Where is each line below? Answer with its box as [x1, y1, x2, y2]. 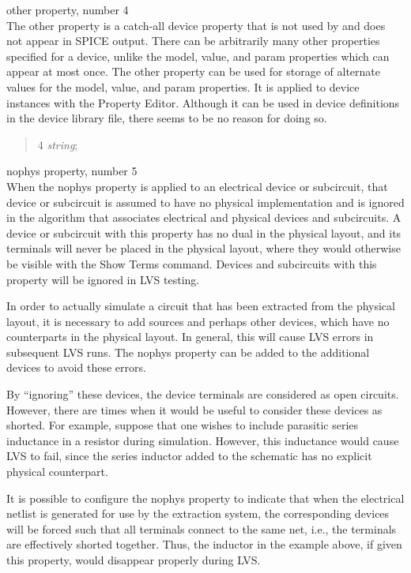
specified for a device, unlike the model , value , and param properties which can [6, 47, 390, 64]
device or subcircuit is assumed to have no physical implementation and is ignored [6, 193, 405, 210]
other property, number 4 [6, 2, 129, 17]
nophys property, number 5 [6, 163, 138, 179]
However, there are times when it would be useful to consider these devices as [6, 401, 383, 418]
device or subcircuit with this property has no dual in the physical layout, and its [6, 224, 402, 241]
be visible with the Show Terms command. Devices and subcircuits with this [6, 255, 377, 272]
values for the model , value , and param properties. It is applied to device [6, 78, 360, 95]
